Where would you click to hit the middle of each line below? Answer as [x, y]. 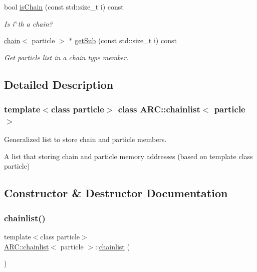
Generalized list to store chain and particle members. [85, 139]
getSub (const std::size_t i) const [126, 40]
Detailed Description [59, 84]
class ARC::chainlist [159, 109]
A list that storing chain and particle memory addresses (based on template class [128, 156]
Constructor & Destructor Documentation [116, 193]
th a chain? [35, 23]
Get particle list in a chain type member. [66, 57]
